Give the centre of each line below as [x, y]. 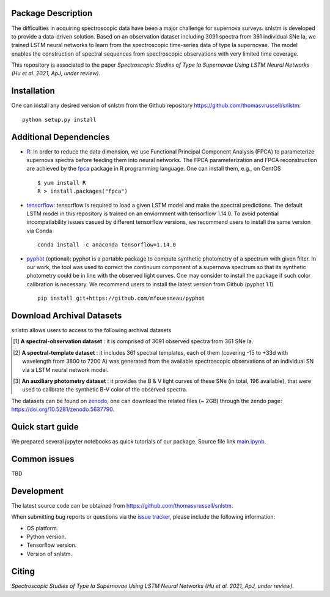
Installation [33, 91]
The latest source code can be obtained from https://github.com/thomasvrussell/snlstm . [122, 505]
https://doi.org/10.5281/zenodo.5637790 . [63, 409]
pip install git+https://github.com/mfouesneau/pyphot [121, 298]
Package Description [52, 13]
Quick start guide [45, 427]
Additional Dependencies [61, 137]
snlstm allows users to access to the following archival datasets [91, 330]
